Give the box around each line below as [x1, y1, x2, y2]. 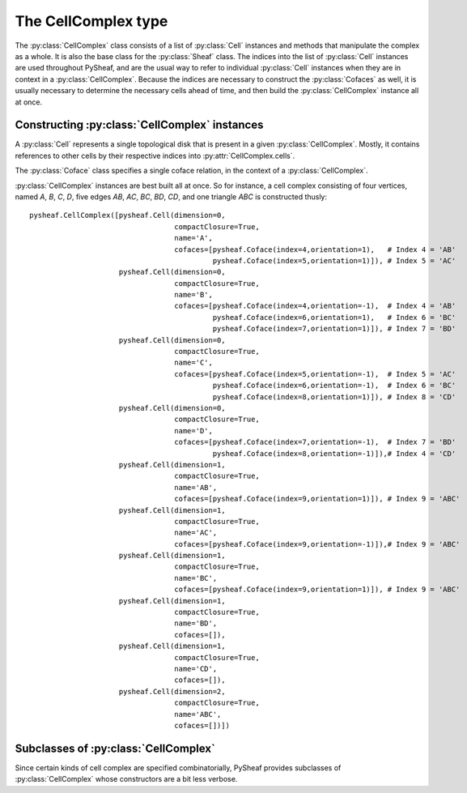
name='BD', [174, 619, 218, 628]
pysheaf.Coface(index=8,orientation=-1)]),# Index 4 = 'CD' [212, 449, 456, 458]
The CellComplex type [15, 12, 168, 30]
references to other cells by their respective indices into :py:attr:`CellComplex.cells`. [15, 151, 295, 160]
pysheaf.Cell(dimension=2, [118, 687, 226, 696]
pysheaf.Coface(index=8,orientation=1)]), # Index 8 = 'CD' [212, 392, 456, 401]
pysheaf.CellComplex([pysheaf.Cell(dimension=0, [29, 211, 226, 220]
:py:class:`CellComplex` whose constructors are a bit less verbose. [15, 774, 238, 784]
